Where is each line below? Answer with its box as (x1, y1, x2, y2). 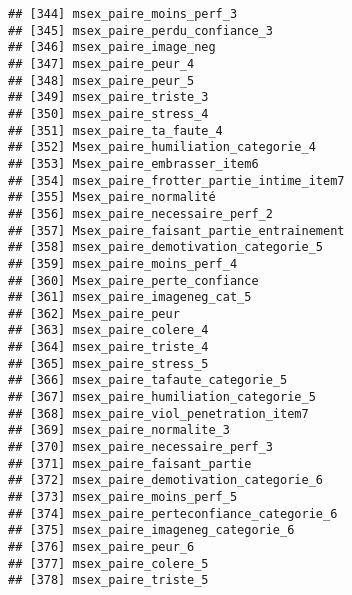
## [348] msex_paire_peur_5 (8, 73, 195, 88)
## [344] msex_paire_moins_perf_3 (8, 7, 238, 21)
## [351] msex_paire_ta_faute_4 (8, 123, 223, 138)
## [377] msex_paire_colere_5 (8, 556, 209, 571)
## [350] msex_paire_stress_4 (8, 106, 209, 121)
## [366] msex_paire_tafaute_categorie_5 (8, 373, 288, 388)
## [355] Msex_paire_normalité (8, 190, 216, 205)
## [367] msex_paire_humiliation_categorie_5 (8, 390, 316, 405)
